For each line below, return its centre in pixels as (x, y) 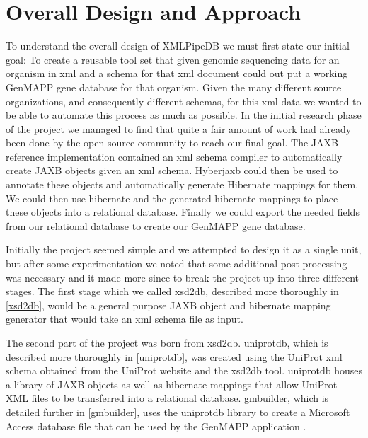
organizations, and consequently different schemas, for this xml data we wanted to (184, 101)
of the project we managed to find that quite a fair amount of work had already (179, 128)
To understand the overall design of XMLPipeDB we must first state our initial (178, 46)
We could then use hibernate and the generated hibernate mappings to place (172, 198)
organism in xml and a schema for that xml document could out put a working (177, 73)
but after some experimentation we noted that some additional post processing (177, 264)
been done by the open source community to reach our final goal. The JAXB (172, 143)
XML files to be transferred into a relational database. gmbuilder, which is (167, 398)
